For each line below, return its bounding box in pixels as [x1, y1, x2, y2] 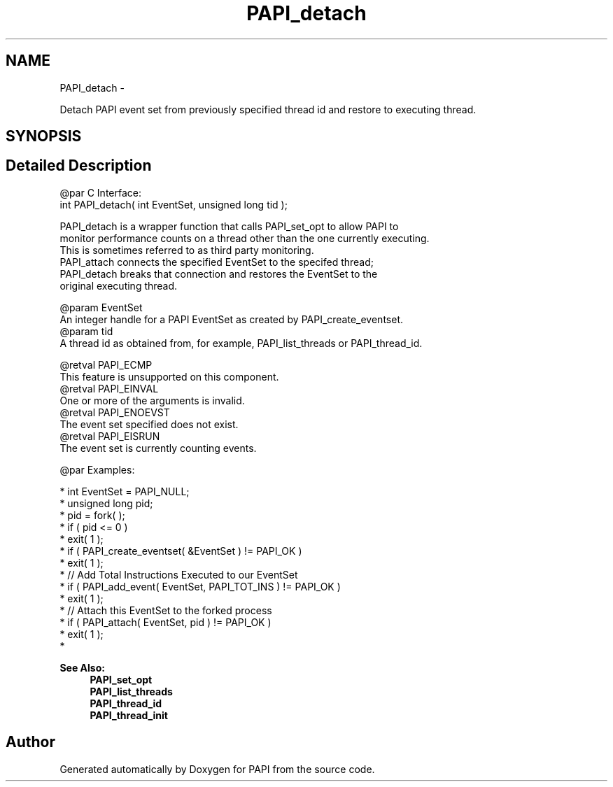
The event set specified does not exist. [59, 418, 239, 430]
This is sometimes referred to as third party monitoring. [59, 243, 314, 256]
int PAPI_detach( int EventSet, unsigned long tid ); [59, 198, 288, 211]
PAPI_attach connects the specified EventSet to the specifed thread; [59, 255, 374, 268]
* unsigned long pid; [59, 497, 153, 509]
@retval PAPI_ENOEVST [59, 406, 170, 418]
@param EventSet [59, 301, 143, 313]
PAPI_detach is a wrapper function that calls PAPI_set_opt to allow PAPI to [59, 220, 399, 232]
